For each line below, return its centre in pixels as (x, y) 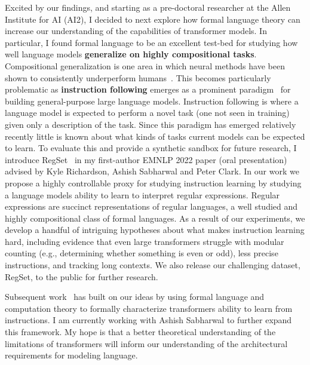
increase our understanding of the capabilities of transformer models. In (136, 31)
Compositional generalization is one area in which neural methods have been (145, 65)
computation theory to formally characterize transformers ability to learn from (149, 308)
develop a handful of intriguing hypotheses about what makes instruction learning (155, 230)
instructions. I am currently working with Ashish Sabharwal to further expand (148, 320)
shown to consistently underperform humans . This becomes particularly (138, 77)
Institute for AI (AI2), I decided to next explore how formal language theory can (153, 19)
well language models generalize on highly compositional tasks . (131, 54)
